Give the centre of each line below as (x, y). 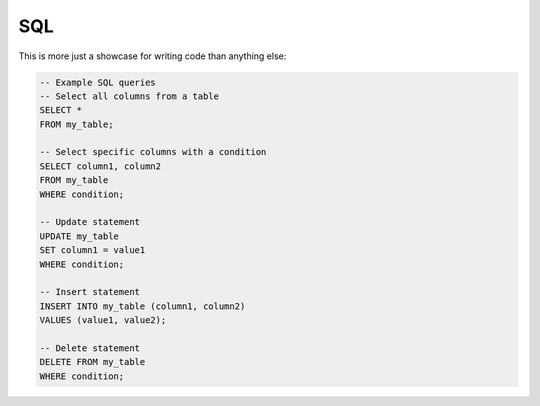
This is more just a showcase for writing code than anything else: (152, 56)
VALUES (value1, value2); (103, 320)
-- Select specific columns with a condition (153, 152)
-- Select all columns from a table (129, 96)
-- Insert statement (89, 292)
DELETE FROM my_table (92, 362)
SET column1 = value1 (92, 250)
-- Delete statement (89, 348)
